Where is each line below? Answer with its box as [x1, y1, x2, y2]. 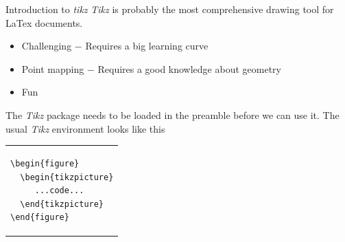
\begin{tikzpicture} [20, 172, 114, 182]
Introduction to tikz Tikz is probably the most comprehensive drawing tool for [5, 2, 334, 16]
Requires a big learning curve [85, 38, 209, 53]
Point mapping [21, 61, 84, 76]
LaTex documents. [5, 15, 83, 30]
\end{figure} [10, 212, 69, 223]
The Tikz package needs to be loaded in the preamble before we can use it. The [5, 107, 340, 122]
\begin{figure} [10, 158, 80, 168]
